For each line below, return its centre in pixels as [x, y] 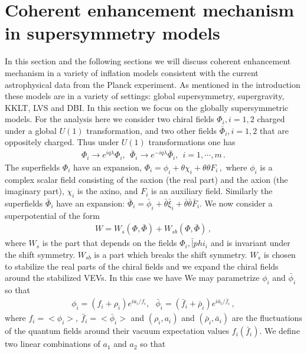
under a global [31, 130]
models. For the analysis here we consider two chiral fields [110, 119]
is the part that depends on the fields [110, 243]
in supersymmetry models [112, 33]
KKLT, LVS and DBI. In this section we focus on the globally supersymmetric [147, 107]
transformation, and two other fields [152, 130]
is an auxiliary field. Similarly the [212, 191]
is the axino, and [108, 191]
